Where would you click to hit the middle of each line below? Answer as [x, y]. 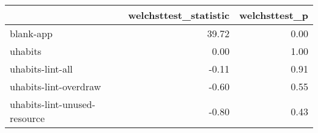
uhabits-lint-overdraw [56, 86]
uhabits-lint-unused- [53, 104]
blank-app [31, 33]
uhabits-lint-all [41, 69]
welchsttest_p [274, 15]
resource [28, 118]
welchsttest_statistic [179, 15]
